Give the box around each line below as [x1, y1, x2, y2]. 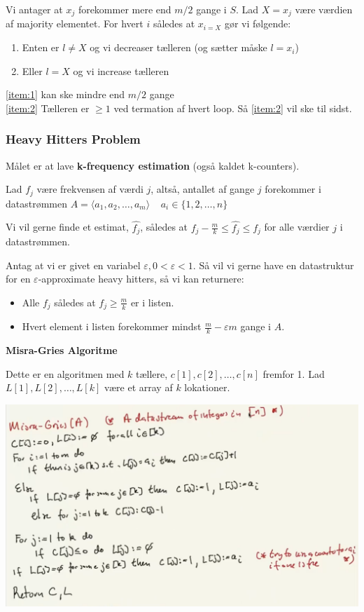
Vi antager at [6, 2, 63, 16]
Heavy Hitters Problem [6, 130, 141, 148]
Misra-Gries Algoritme [6, 343, 118, 358]
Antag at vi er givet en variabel [6, 257, 141, 272]
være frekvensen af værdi [36, 182, 143, 196]
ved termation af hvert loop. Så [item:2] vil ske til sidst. [113, 100, 352, 115]
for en [6, 271, 31, 286]
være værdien [295, 2, 353, 16]
